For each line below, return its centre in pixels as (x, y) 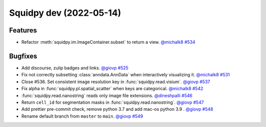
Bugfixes (23, 56)
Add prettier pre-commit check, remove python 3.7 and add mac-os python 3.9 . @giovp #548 (117, 109)
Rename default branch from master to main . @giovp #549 (82, 116)
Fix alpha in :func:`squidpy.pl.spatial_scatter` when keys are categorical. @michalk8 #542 (112, 89)
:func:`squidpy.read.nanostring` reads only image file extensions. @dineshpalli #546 (107, 95)
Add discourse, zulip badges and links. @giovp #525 (75, 68)
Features (23, 30)
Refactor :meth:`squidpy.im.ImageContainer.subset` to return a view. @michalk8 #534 (108, 42)
